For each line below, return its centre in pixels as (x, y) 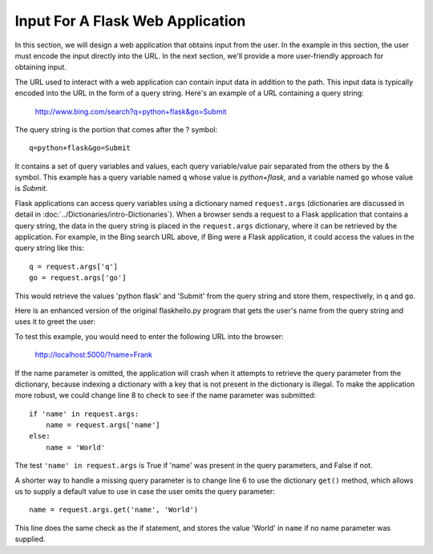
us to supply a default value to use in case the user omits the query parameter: (145, 491)
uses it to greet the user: (55, 321)
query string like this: (49, 248)
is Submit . (31, 188)
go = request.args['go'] (78, 278)
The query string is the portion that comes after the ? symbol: (116, 129)
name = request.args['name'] (103, 425)
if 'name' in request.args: (84, 414)
